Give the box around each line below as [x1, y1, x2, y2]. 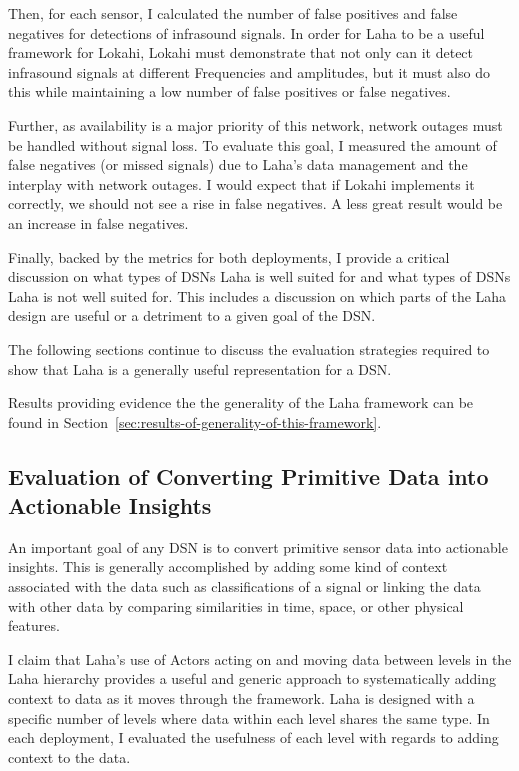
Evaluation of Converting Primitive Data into [8, 460, 489, 491]
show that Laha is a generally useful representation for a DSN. [8, 358, 392, 379]
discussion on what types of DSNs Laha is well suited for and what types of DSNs [8, 266, 511, 287]
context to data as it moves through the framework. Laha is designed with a [8, 688, 475, 709]
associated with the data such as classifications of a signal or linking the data [8, 576, 481, 597]
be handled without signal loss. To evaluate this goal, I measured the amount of [8, 134, 497, 155]
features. [8, 615, 60, 636]
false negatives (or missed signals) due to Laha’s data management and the [8, 154, 468, 175]
